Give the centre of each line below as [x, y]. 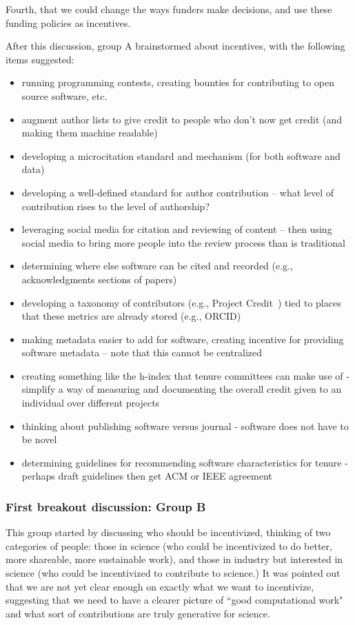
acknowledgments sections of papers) [99, 279]
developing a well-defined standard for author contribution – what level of [177, 192]
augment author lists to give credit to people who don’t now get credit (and [182, 119]
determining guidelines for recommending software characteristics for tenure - [185, 462]
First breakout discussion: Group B [106, 506]
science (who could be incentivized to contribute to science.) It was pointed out [173, 573]
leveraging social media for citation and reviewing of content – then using [177, 229]
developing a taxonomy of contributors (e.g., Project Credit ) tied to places [181, 302]
